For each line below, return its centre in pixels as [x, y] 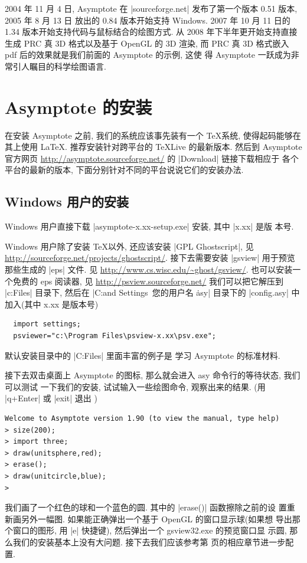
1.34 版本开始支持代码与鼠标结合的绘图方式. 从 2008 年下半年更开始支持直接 [151, 32]
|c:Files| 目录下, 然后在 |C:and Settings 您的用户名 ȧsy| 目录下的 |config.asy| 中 [152, 292]
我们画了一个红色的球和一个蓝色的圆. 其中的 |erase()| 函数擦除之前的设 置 [146, 507]
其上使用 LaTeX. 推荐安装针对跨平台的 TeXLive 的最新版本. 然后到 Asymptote [153, 147]
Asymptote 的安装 [79, 107]
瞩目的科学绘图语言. [68, 66]
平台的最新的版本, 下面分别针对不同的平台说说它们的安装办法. [124, 170]
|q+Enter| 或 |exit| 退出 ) [51, 398]
